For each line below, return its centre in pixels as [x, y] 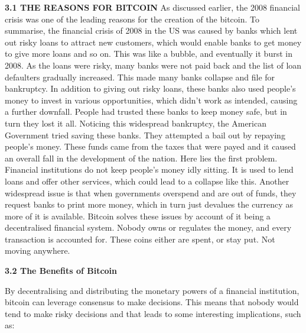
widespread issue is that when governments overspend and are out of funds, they [151, 193]
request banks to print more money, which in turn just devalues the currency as [149, 204]
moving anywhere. [38, 250]
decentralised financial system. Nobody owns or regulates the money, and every [148, 227]
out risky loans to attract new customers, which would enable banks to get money [153, 42]
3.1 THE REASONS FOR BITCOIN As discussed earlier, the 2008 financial [152, 7]
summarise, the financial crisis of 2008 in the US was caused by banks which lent [151, 30]
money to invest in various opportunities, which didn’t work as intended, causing [151, 100]
